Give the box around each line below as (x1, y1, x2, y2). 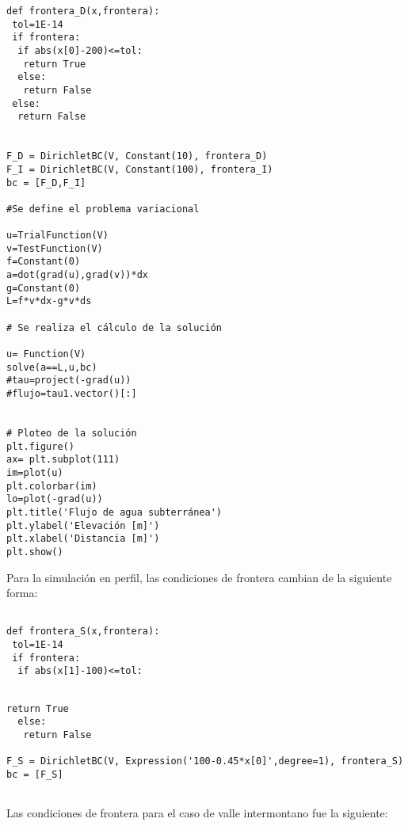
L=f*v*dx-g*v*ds (6, 295, 92, 307)
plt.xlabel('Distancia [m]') (6, 533, 160, 545)
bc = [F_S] (6, 768, 63, 780)
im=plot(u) (6, 466, 63, 478)
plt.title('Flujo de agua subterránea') (6, 506, 223, 518)
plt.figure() (6, 440, 74, 452)
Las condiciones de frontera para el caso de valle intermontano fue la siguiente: (6, 805, 388, 821)
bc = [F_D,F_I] (6, 177, 86, 188)
